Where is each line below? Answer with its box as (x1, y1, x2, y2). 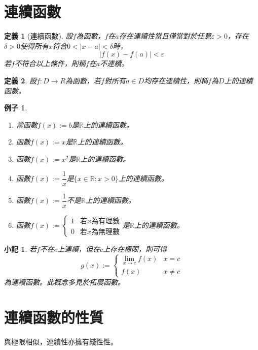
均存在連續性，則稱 (144, 75, 208, 85)
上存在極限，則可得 (102, 243, 167, 254)
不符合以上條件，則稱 (14, 58, 86, 69)
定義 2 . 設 (4, 75, 36, 85)
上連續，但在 (57, 243, 100, 254)
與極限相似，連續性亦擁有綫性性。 (4, 336, 118, 346)
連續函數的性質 (4, 306, 104, 327)
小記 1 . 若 (4, 243, 36, 254)
